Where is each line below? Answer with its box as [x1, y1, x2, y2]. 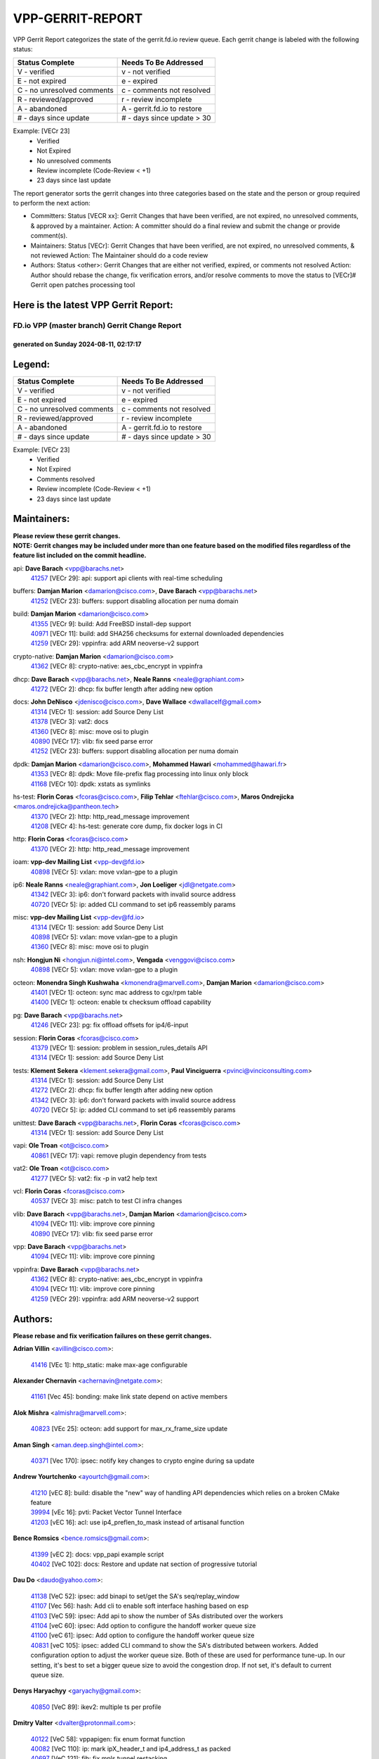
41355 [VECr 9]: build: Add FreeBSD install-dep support [30, 619, 192, 628]
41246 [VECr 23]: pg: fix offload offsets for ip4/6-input [30, 1021, 189, 1029]
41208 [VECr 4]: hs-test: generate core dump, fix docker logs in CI [30, 822, 223, 830]
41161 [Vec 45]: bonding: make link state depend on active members [30, 1392, 228, 1401]
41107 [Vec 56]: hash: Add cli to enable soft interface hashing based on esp [30, 1601, 249, 1611]
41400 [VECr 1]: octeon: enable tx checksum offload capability [30, 998, 212, 1006]
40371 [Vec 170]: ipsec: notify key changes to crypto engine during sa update [30, 1456, 255, 1465]
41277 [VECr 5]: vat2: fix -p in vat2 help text [30, 1174, 158, 1182]
